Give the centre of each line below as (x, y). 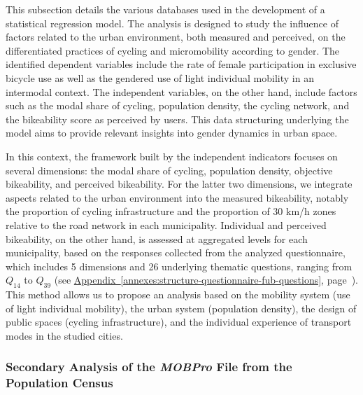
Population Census (59, 383)
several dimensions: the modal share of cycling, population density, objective (169, 170)
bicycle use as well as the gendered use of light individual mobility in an (160, 77)
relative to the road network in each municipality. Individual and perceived (166, 224)
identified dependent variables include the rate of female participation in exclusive (181, 64)
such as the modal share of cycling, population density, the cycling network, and (178, 105)
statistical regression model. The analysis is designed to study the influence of (172, 23)
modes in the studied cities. (64, 335)
